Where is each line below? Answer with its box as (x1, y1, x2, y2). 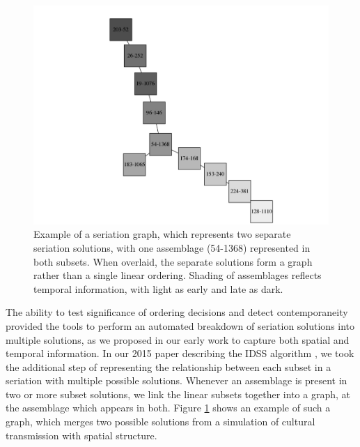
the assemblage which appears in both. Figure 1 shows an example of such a (6, 400, 331, 415)
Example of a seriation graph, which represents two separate (33, 227, 291, 241)
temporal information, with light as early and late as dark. (33, 281, 283, 296)
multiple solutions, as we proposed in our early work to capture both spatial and (6, 332, 350, 347)
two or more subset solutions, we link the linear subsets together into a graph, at (6, 386, 350, 401)
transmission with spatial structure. (6, 427, 157, 442)
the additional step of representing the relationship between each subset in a (6, 359, 331, 374)
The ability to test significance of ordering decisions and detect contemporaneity (6, 305, 348, 319)
